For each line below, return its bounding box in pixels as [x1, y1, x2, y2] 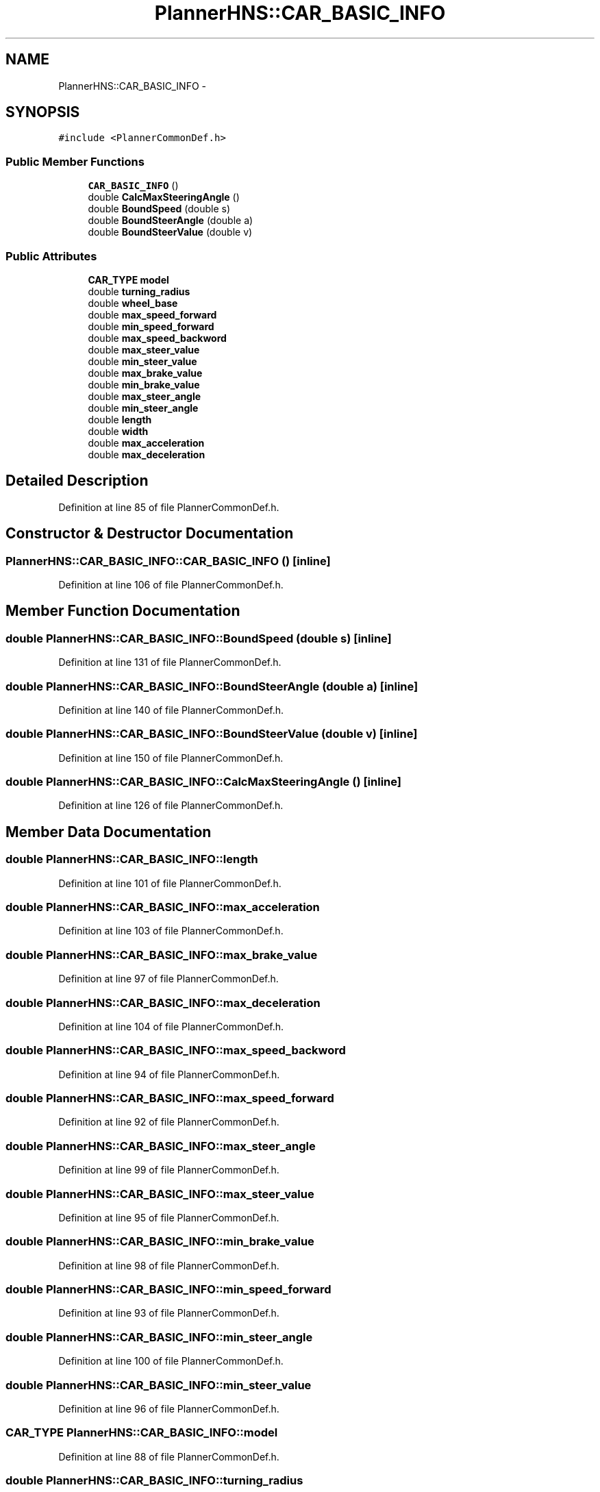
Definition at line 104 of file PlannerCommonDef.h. [58, 1020, 284, 1032]
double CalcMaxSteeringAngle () [88, 191, 240, 203]
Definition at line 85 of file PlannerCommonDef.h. [58, 501, 279, 513]
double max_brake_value [88, 366, 203, 379]
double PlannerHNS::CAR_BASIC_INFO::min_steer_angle [5, 1330, 313, 1344]
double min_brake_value [88, 378, 200, 390]
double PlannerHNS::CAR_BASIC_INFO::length [5, 852, 258, 867]
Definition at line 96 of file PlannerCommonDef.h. [58, 1402, 279, 1415]
